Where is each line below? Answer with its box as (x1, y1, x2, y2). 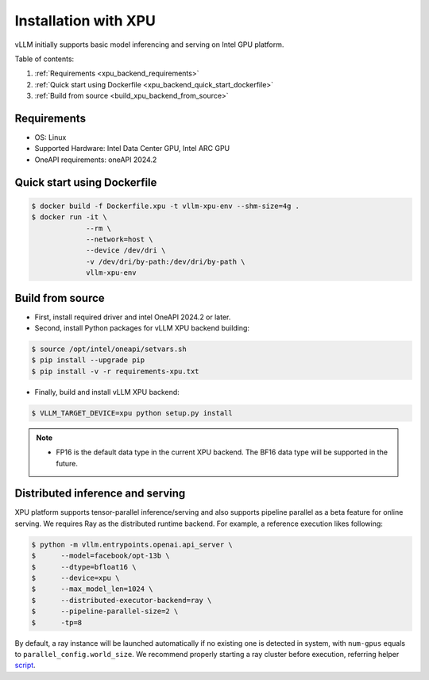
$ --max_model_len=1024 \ (31, 585, 154, 593)
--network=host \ (86, 234, 154, 244)
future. (56, 458, 79, 468)
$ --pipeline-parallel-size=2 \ (31, 607, 179, 616)
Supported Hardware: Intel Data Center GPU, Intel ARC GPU (34, 144, 230, 153)
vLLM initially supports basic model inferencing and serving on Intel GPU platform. (14, 40, 284, 49)
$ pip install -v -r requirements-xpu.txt (31, 366, 199, 376)
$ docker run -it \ (31, 213, 107, 222)
